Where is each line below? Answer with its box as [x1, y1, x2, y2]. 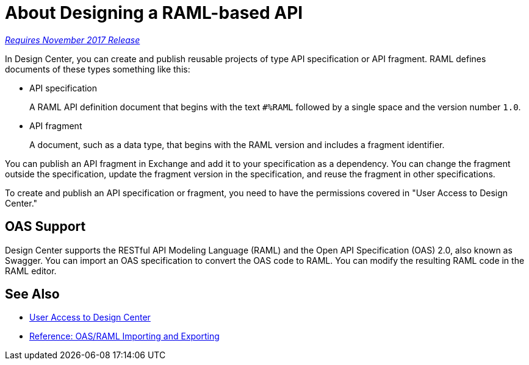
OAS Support [5, 219, 86, 235]
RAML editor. [5, 265, 57, 276]
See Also [5, 286, 60, 302]
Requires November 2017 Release [5, 34, 140, 45]
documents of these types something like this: [5, 63, 190, 74]
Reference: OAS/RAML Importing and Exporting [29, 331, 220, 342]
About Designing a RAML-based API [5, 2, 303, 23]
